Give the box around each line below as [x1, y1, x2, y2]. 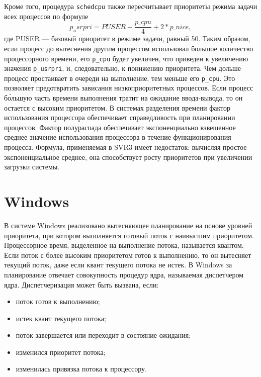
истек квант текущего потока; [16, 313, 106, 323]
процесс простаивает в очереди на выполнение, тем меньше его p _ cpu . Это [4, 72, 235, 83]
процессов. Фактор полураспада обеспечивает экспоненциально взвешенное [4, 122, 236, 132]
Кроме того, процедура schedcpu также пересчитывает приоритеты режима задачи [4, 1, 257, 11]
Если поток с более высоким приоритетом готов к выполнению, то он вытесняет [4, 249, 251, 260]
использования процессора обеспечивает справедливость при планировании [4, 112, 235, 123]
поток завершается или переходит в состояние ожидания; [16, 330, 191, 340]
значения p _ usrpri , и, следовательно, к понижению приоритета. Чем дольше [4, 63, 241, 73]
